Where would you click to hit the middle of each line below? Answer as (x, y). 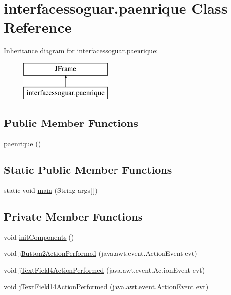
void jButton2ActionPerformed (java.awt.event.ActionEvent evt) (101, 253)
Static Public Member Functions (88, 170)
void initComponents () (39, 237)
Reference (38, 27)
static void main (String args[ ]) (51, 190)
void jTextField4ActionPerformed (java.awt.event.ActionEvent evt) (104, 270)
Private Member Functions (73, 217)
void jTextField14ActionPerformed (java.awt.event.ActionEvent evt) (106, 286)
